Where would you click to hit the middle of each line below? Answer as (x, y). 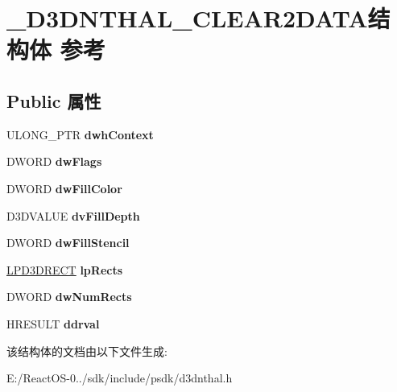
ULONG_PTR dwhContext (80, 134)
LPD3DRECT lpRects (65, 269)
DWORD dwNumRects (69, 297)
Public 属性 (54, 100)
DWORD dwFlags (54, 161)
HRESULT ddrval (53, 323)
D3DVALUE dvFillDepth (73, 215)
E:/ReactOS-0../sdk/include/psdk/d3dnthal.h (120, 378)
